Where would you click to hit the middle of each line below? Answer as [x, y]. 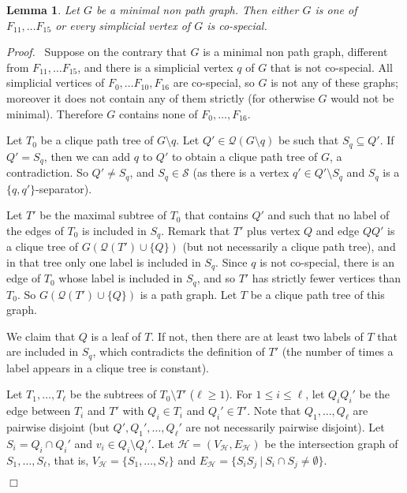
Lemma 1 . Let [43, 9]
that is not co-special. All [331, 67]
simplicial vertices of [56, 82]
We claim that [41, 336]
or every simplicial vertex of [123, 25]
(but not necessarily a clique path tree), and [289, 246]
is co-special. [237, 25]
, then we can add [87, 156]
